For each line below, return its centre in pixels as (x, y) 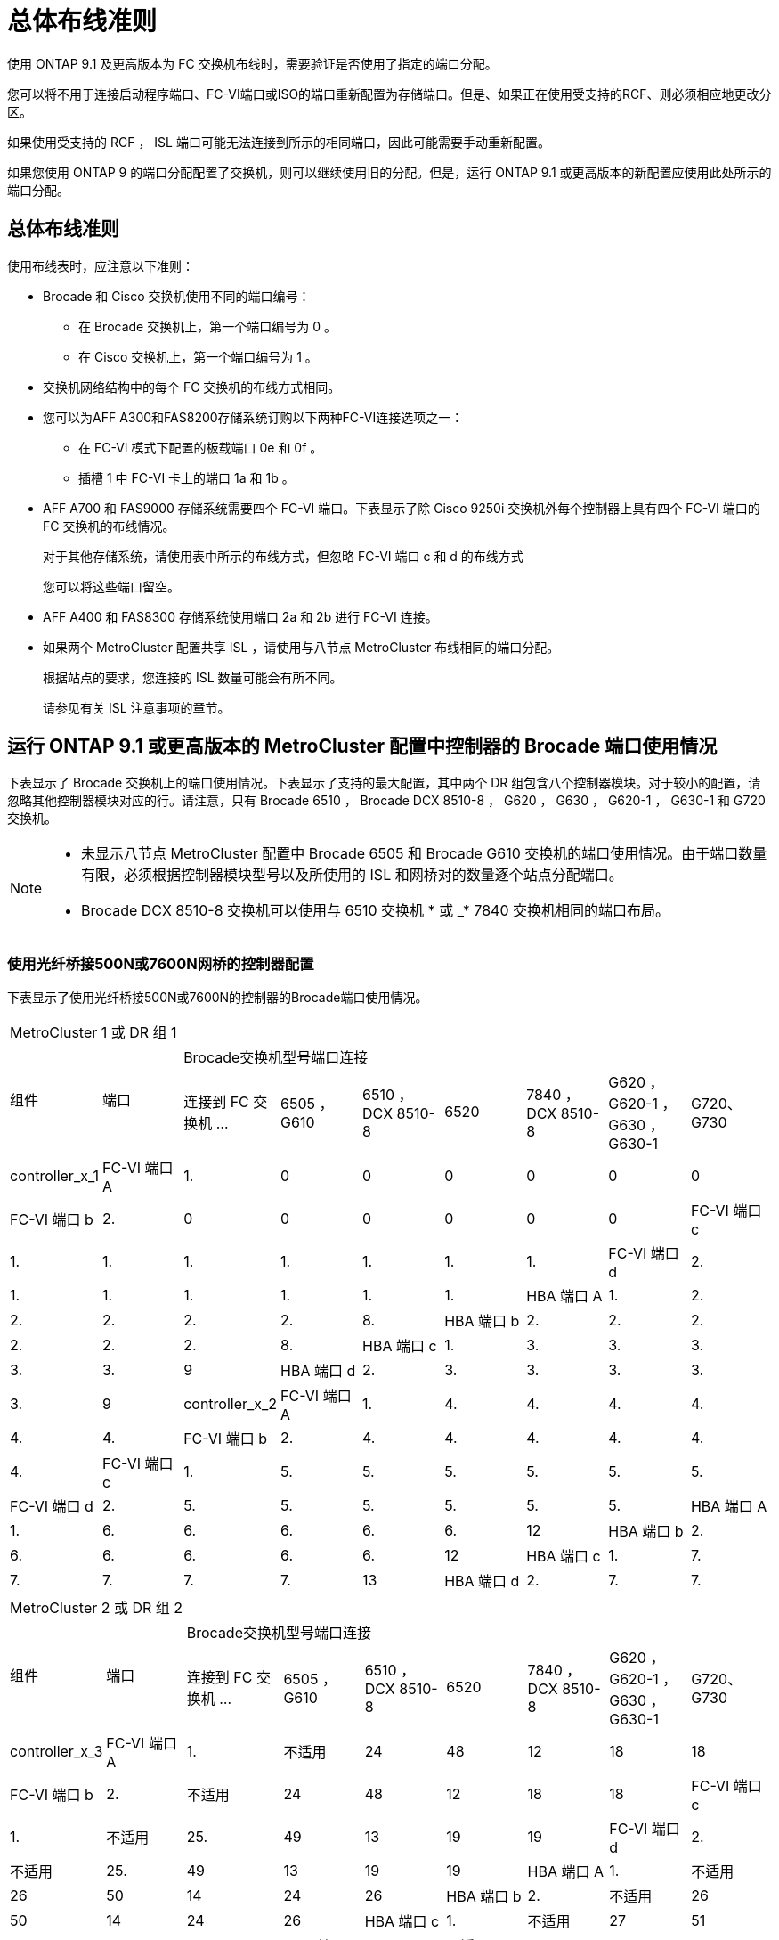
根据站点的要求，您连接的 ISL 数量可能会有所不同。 (193, 677)
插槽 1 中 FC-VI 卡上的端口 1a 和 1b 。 (187, 477)
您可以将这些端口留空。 (111, 586)
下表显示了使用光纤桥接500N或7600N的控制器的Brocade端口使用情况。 (218, 998)
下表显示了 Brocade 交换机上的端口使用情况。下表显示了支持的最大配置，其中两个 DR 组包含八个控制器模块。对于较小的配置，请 (384, 783)
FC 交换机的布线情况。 (109, 526)
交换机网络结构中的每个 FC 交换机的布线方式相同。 (192, 387)
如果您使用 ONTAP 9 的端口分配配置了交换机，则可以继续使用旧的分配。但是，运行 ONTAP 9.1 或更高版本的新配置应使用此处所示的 (389, 172)
